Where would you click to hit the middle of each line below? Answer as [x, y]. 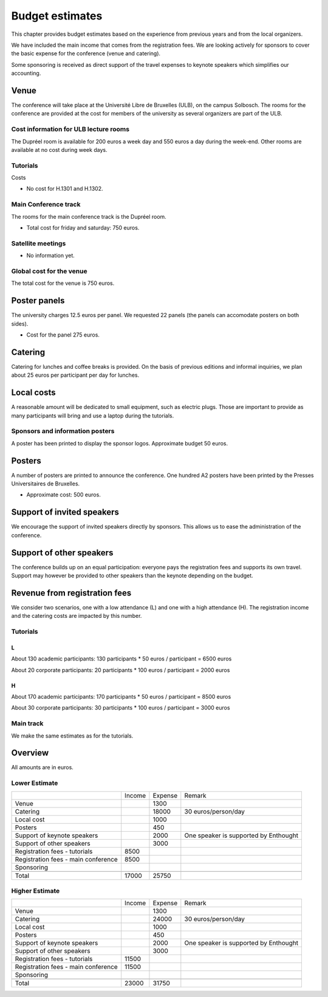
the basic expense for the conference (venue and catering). [86, 53]
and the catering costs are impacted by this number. [77, 616]
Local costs [33, 393]
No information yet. [51, 256]
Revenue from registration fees [71, 593]
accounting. [26, 74]
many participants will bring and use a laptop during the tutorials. [93, 416]
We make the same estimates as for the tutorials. [72, 736]
